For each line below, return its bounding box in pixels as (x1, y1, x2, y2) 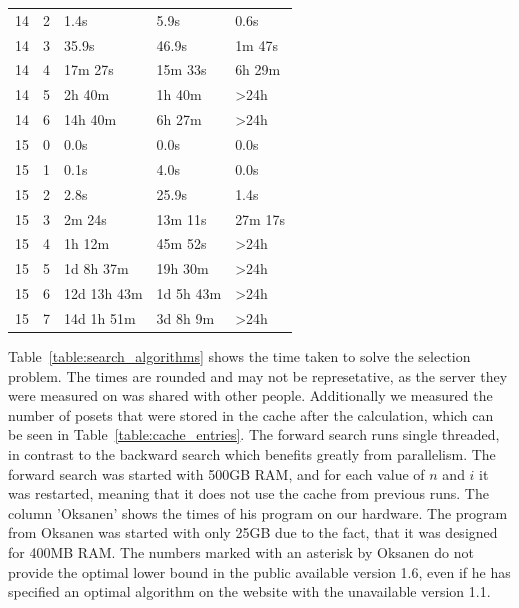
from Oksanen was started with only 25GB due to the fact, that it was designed (8, 522, 498, 543)
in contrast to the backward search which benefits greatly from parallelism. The (8, 443, 496, 464)
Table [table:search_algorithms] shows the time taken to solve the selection (8, 345, 471, 366)
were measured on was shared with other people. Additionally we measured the (8, 385, 493, 406)
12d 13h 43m (64, 283, 143, 304)
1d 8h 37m (64, 258, 129, 279)
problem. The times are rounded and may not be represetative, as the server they (8, 365, 508, 386)
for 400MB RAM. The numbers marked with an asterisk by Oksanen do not (8, 541, 474, 562)
